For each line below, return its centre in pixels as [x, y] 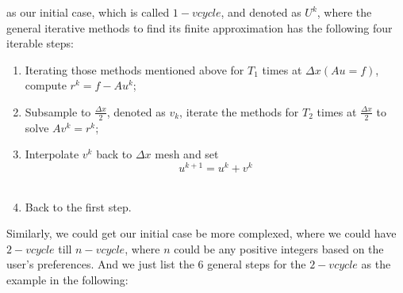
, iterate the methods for [239, 111]
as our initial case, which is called [88, 12]
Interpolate [52, 154]
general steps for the [257, 264]
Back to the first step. [78, 206]
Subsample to [58, 111]
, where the [344, 12]
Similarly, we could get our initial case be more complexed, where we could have [201, 233]
